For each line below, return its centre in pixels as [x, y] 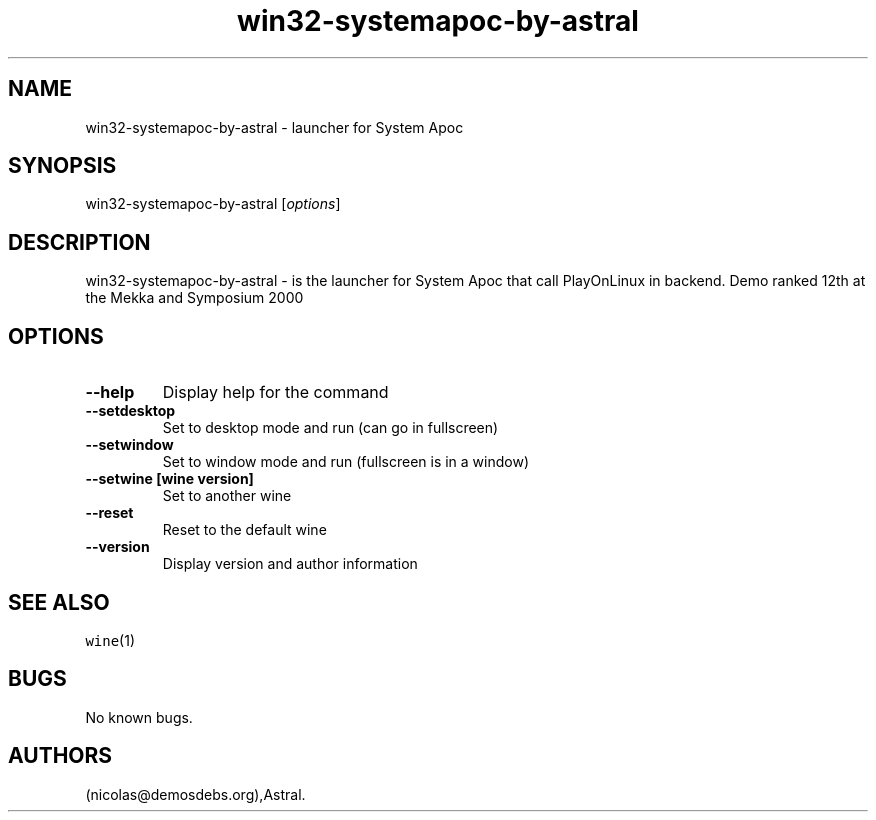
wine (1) [110, 640]
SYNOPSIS [62, 166]
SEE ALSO [59, 602]
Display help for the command [275, 392]
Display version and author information [290, 564]
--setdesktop [130, 411]
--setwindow [129, 445]
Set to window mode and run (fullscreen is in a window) [346, 462]
